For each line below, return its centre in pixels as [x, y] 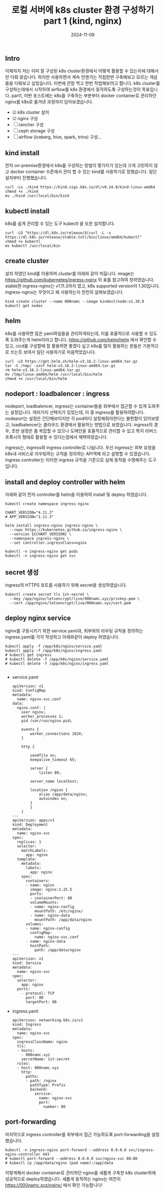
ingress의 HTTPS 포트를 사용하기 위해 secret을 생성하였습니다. [66, 585]
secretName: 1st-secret [46, 1059]
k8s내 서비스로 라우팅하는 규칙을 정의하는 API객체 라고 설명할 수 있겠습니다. [78, 454]
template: [27, 859]
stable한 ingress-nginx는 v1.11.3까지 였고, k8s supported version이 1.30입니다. [82, 286]
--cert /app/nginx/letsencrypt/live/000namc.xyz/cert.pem [70, 603]
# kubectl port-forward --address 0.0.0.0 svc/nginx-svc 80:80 [71, 1158]
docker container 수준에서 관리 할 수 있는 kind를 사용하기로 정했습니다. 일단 [83, 172]
